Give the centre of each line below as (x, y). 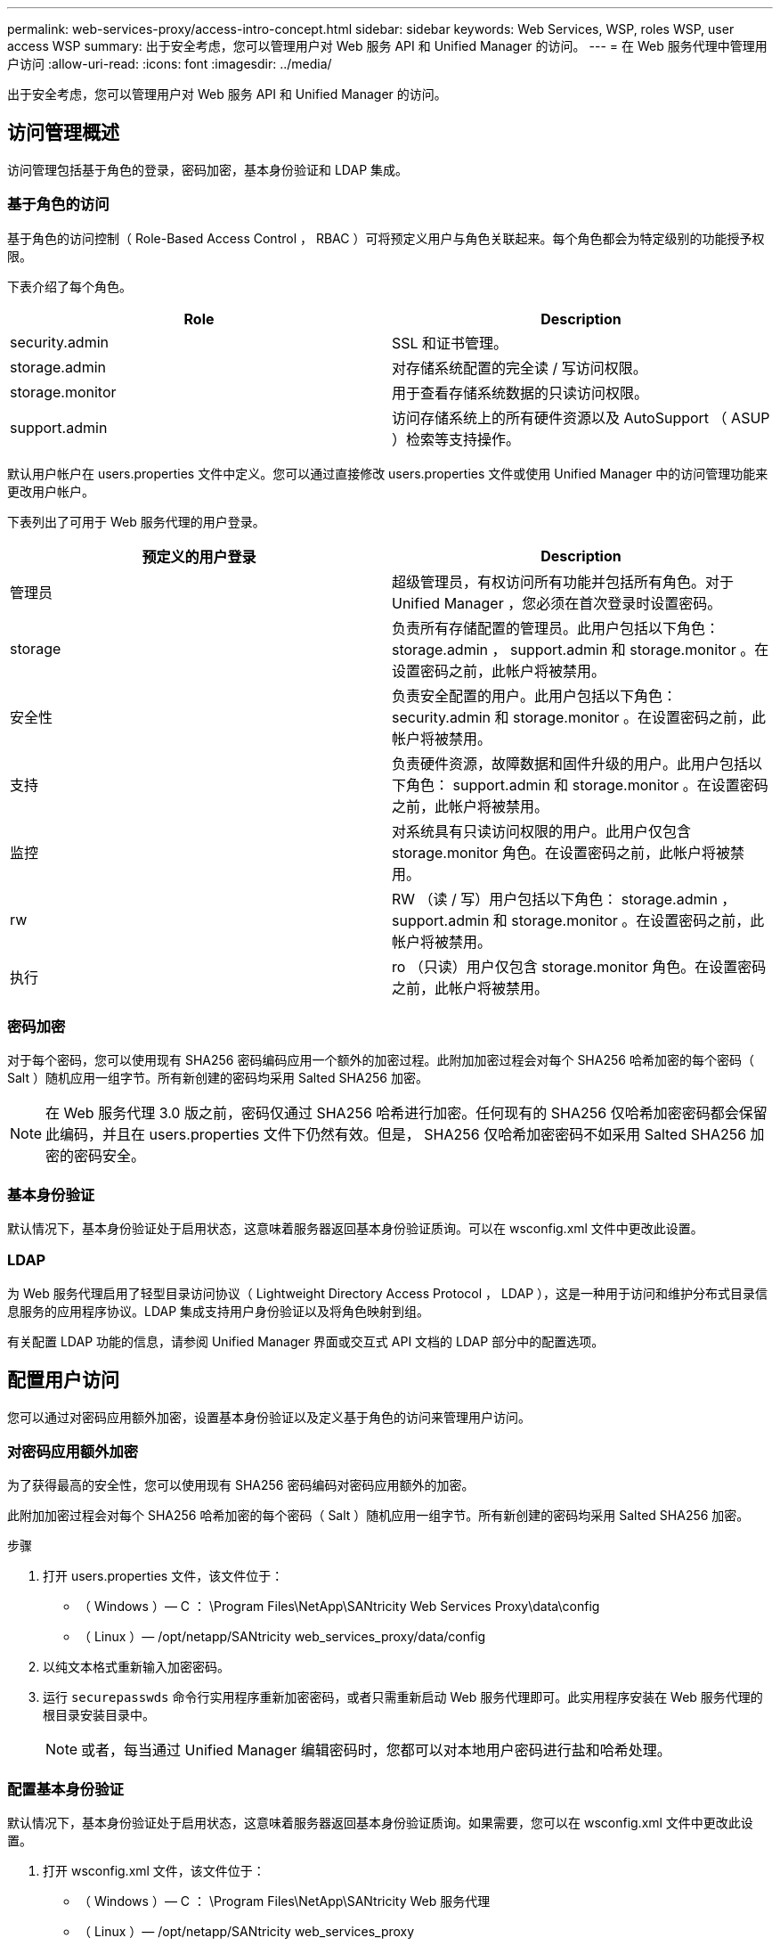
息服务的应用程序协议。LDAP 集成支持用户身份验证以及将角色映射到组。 (219, 1311)
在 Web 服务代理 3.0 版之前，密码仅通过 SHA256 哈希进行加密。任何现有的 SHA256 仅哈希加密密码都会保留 (406, 1113)
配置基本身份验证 (65, 1789)
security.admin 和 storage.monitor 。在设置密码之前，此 (579, 717)
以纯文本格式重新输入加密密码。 (136, 1667)
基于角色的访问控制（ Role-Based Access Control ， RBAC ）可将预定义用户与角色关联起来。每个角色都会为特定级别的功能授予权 (386, 238)
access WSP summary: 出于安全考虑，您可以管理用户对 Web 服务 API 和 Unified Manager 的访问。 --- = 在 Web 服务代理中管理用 (387, 46)
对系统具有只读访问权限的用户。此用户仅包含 (542, 831)
